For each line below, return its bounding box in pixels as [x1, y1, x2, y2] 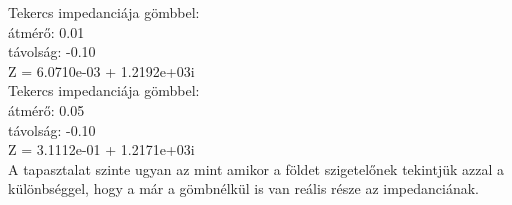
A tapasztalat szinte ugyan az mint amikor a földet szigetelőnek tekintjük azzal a [8, 158, 505, 179]
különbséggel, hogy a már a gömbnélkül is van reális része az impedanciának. [8, 178, 479, 199]
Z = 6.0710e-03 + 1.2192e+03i [8, 60, 195, 81]
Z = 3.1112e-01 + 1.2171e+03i [8, 139, 195, 160]
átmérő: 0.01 [8, 21, 85, 42]
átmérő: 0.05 [8, 99, 85, 120]
